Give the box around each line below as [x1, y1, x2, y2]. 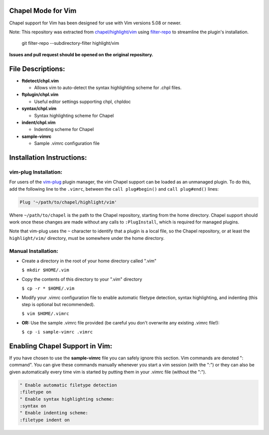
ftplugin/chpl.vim [21, 92, 59, 98]
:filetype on [19, 389, 52, 395]
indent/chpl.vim [21, 119, 56, 125]
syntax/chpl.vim [21, 106, 57, 111]
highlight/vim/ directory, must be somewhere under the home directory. [9, 235, 165, 241]
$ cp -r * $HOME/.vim [21, 286, 75, 291]
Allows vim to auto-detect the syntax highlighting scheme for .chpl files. [34, 85, 182, 91]
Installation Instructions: [9, 153, 87, 162]
